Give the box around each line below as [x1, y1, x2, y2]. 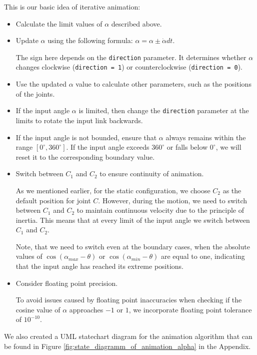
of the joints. [15, 88, 55, 99]
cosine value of [15, 304, 60, 314]
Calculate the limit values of [15, 18, 102, 29]
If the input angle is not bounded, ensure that [15, 132, 157, 142]
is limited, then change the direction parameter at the [78, 105, 249, 116]
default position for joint [15, 195, 91, 205]
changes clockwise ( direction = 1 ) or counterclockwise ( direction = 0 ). [15, 62, 242, 72]
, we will [215, 142, 241, 152]
